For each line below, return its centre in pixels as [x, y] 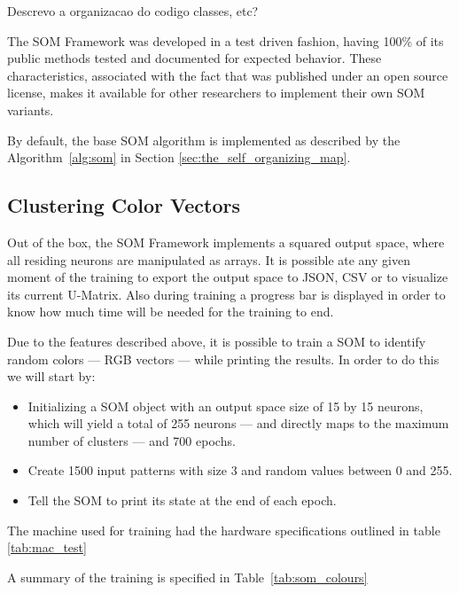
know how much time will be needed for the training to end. [171, 312]
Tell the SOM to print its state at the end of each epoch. [182, 500]
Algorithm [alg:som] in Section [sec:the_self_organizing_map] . [179, 157]
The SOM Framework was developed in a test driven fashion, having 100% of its [226, 40]
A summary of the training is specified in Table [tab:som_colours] [187, 577]
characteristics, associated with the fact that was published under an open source [228, 75]
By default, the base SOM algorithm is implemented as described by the [204, 140]
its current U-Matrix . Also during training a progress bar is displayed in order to [226, 294]
